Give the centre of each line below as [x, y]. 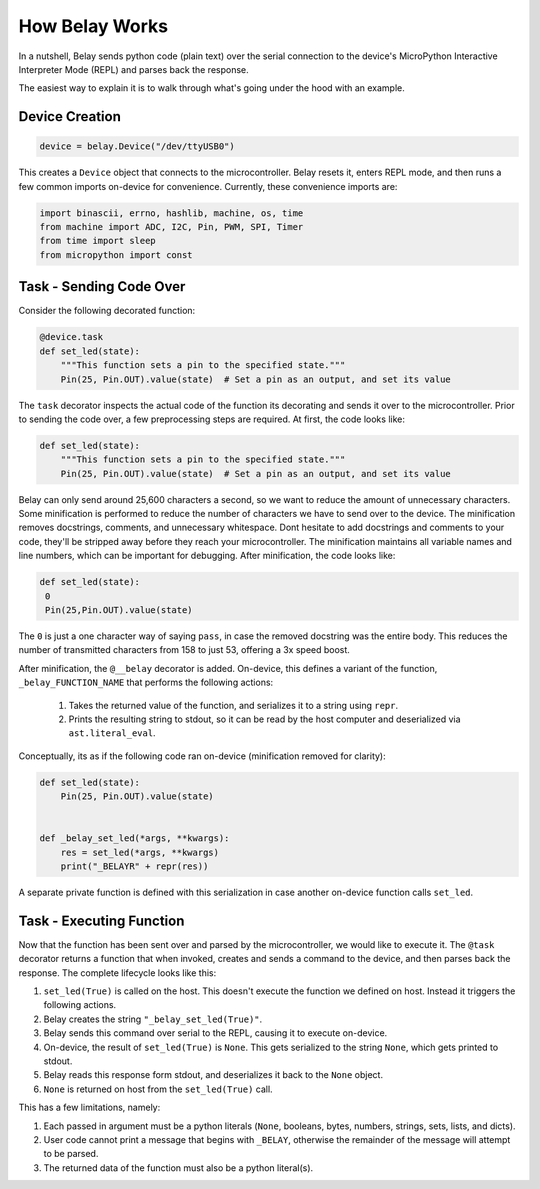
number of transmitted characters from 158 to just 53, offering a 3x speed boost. [184, 650]
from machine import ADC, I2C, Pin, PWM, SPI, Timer [171, 227]
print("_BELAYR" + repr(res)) [134, 866]
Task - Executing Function [101, 920]
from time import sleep [98, 241]
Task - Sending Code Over [102, 286]
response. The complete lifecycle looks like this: [117, 972]
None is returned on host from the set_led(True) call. [158, 1089]
